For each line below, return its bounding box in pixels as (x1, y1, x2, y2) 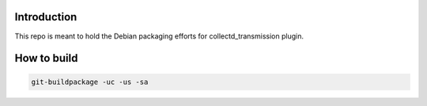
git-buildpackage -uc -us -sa (31, 77, 149, 86)
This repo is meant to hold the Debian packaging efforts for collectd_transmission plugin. (14, 31, 304, 41)
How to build (14, 52, 78, 65)
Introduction (14, 10, 77, 24)
